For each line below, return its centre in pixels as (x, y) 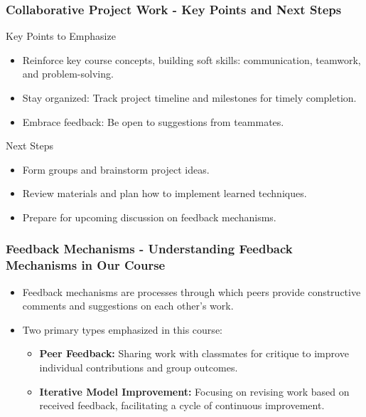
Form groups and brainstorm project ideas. (116, 169)
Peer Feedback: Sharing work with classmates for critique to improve (194, 353)
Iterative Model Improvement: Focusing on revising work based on (194, 391)
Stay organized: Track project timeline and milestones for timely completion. (189, 97)
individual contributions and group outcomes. (139, 368)
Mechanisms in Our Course (86, 265)
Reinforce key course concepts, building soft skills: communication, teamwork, (192, 59)
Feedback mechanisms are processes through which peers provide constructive (192, 291)
